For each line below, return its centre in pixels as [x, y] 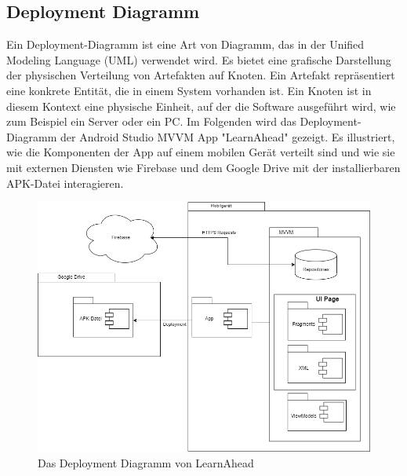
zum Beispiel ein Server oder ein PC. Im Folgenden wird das [151, 121]
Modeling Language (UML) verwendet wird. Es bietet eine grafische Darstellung [199, 59]
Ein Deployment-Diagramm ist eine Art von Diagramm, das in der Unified [185, 44]
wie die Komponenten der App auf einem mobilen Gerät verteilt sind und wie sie [201, 152]
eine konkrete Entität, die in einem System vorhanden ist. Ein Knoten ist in [189, 90]
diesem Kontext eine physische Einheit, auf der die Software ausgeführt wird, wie [201, 106]
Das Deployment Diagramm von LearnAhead [146, 462]
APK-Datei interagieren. [65, 183]
